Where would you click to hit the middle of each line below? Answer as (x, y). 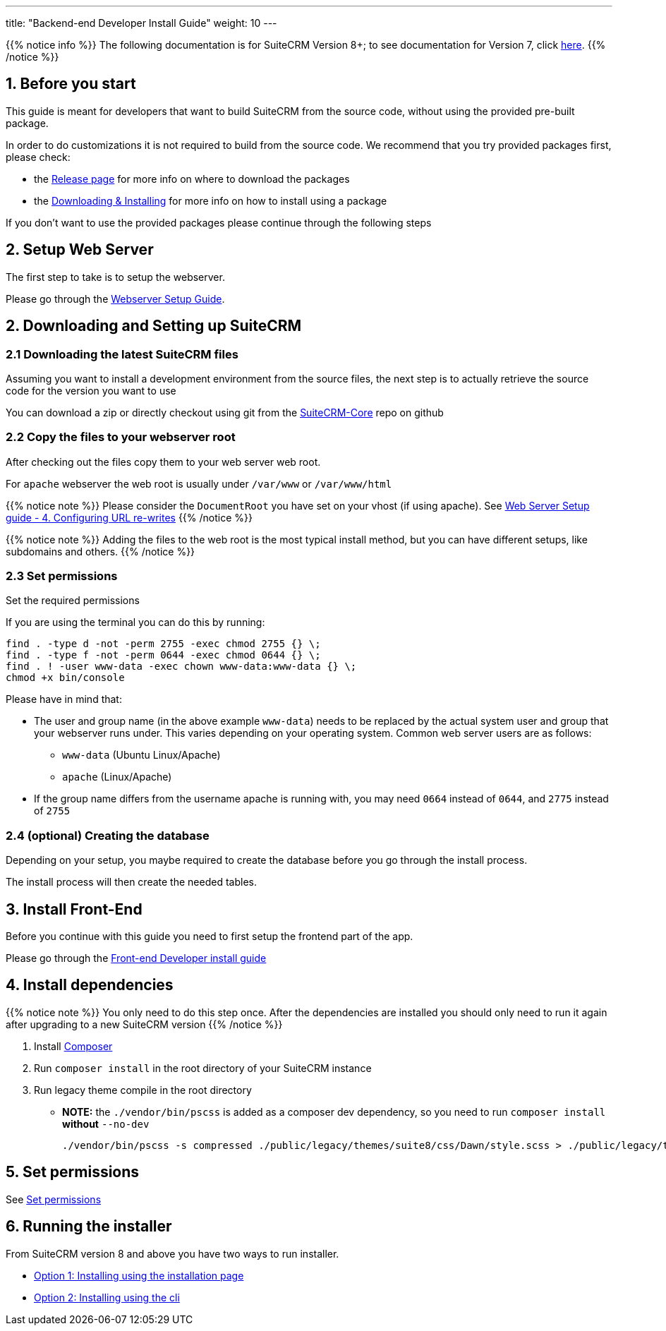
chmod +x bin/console (65, 678)
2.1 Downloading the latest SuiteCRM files (122, 354)
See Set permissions (54, 1199)
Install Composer (73, 1046)
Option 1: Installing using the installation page (139, 1275)
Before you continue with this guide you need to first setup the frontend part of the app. (210, 936)
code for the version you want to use (91, 390)
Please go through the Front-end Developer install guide (136, 958)
